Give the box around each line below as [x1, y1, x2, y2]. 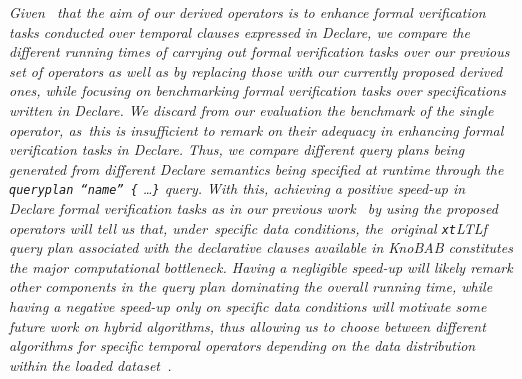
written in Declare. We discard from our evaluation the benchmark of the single [9, 99, 494, 120]
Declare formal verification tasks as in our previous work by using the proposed [9, 198, 498, 218]
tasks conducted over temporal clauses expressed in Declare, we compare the [9, 21, 470, 42]
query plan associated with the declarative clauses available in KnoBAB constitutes [9, 237, 513, 258]
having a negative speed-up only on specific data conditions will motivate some [9, 296, 487, 317]
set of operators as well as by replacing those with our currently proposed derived [9, 60, 503, 81]
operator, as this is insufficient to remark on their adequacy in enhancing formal [9, 119, 504, 140]
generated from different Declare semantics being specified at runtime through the [9, 158, 504, 179]
